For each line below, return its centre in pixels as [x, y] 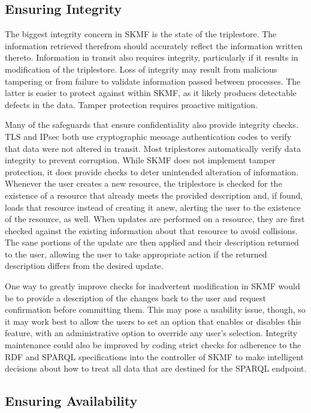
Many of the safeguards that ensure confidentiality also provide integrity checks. [152, 125]
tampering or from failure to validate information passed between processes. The [153, 81]
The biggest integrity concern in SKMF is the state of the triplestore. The [141, 34]
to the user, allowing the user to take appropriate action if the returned [136, 254]
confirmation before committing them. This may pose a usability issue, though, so [155, 309]
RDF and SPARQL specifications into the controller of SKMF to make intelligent [154, 356]
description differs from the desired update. [84, 266]
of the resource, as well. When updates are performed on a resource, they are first [155, 219]
